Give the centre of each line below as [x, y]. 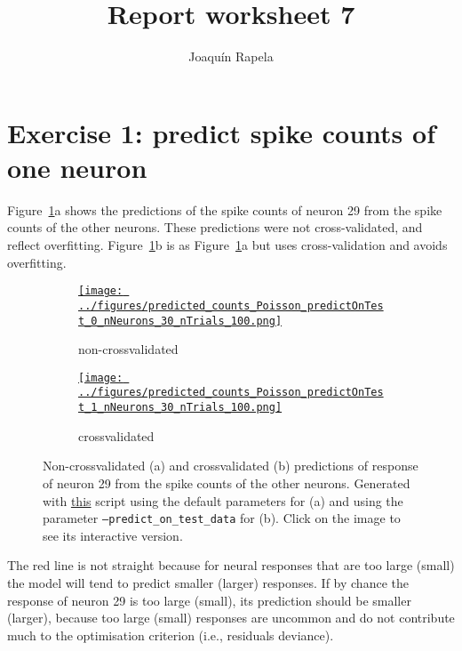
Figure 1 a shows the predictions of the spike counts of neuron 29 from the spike [225, 209]
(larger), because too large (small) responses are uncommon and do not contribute [231, 618]
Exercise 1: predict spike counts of [221, 132]
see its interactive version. [113, 535]
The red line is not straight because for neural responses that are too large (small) [231, 565]
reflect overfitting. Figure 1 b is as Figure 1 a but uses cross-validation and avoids [227, 245]
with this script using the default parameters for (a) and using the [223, 500]
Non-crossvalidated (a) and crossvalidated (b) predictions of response [231, 466]
